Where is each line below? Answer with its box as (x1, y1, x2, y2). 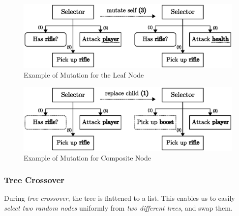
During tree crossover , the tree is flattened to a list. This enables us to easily (4, 193, 235, 203)
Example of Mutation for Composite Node (24, 153, 151, 163)
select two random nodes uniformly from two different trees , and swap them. (4, 202, 233, 213)
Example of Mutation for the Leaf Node (24, 70, 144, 80)
